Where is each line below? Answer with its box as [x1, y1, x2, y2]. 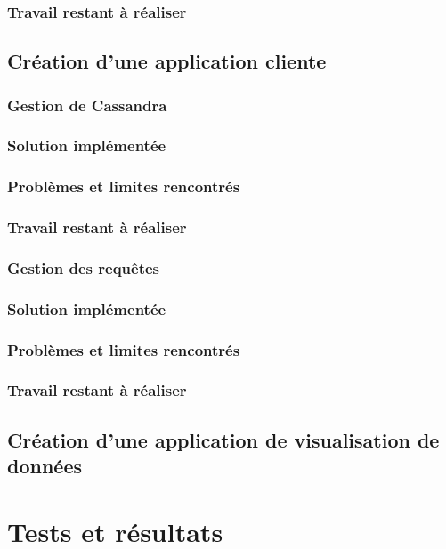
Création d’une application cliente [7, 47, 327, 75]
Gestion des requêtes [7, 256, 160, 279]
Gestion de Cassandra [7, 93, 167, 116]
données [7, 452, 82, 480]
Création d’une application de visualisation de [7, 425, 440, 453]
